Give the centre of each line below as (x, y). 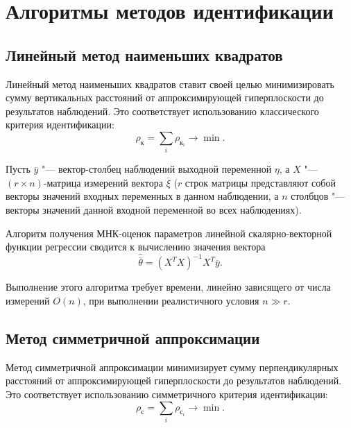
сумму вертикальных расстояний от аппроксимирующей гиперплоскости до (165, 97)
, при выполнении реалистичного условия (171, 300)
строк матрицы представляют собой (260, 182)
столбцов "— (318, 196)
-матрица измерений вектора (103, 182)
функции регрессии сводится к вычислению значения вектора (136, 247)
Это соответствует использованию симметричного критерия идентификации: (167, 394)
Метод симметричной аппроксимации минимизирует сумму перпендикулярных (172, 367)
